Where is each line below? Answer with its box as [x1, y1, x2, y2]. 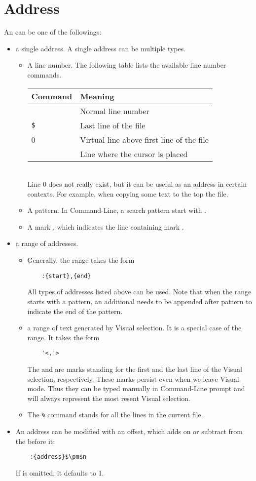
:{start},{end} [41, 272, 91, 280]
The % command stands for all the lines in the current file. [27, 409, 203, 420]
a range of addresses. [15, 238, 78, 248]
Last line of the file [80, 119, 146, 131]
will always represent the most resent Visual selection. [27, 393, 190, 403]
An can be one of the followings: [4, 27, 102, 37]
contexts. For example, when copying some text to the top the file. [27, 188, 228, 199]
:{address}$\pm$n [30, 453, 86, 461]
